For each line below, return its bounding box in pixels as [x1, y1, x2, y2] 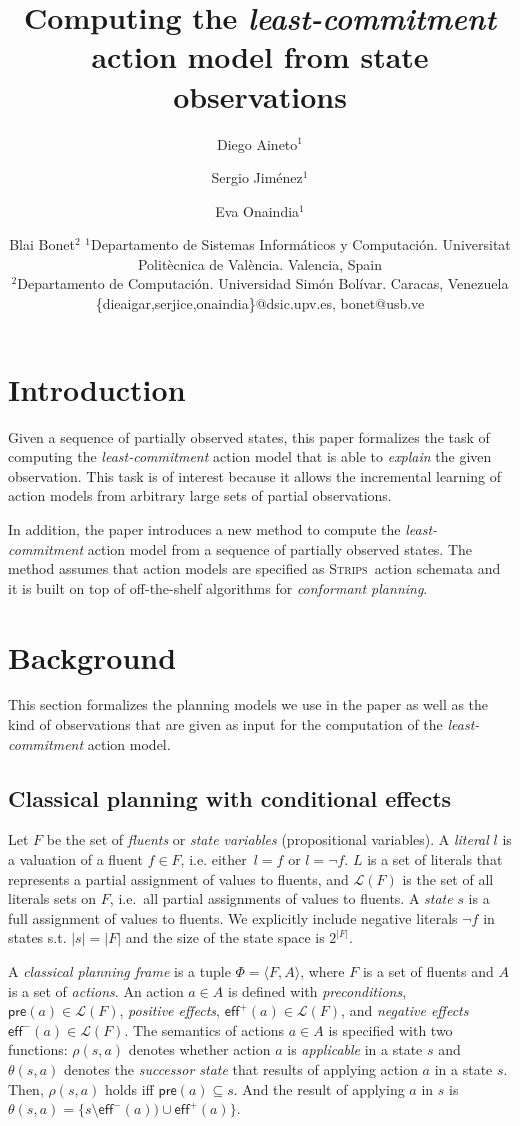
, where [300, 961, 345, 982]
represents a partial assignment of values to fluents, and [8, 868, 349, 889]
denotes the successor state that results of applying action [63, 1058, 418, 1079]
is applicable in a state [287, 1039, 423, 1060]
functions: [8, 1039, 68, 1060]
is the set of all [402, 868, 494, 889]
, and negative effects [341, 1000, 469, 1021]
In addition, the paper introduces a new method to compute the [8, 518, 401, 539]
